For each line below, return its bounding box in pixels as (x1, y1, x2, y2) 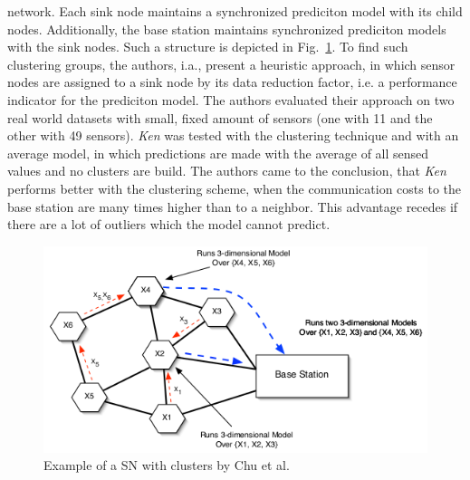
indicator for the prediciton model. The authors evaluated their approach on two (7, 90, 455, 109)
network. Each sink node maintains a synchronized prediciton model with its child (7, 2, 463, 20)
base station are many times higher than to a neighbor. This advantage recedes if (7, 197, 458, 216)
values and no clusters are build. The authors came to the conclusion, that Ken (7, 161, 446, 180)
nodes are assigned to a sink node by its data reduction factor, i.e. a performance (7, 72, 457, 91)
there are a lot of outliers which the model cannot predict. (7, 215, 331, 234)
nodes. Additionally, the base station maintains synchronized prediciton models (7, 19, 446, 38)
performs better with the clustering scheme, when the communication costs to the (7, 178, 461, 197)
